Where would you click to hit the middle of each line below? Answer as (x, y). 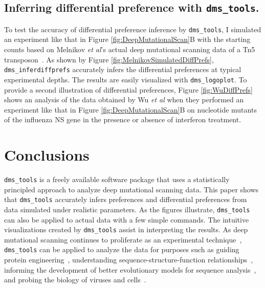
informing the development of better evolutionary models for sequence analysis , (130, 269)
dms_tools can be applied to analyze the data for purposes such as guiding (122, 249)
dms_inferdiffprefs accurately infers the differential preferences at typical (123, 69)
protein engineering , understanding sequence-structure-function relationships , (129, 260)
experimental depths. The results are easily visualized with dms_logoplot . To (126, 79)
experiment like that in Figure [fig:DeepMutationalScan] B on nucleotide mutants (130, 109)
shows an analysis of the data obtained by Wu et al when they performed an (124, 99)
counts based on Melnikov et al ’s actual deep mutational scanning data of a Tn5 (130, 49)
